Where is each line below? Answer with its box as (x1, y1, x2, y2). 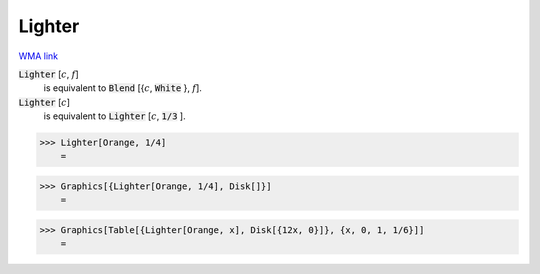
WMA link (18, 50, 59, 62)
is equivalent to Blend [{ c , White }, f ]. (43, 82, 202, 94)
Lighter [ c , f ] (18, 68, 79, 80)
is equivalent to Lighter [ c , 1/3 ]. (43, 110, 186, 122)
